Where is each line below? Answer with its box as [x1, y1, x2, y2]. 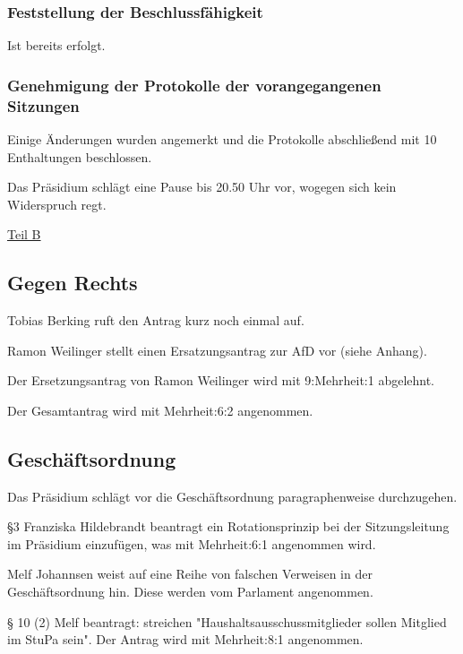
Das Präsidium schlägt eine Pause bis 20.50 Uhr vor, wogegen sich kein [7, 177, 397, 196]
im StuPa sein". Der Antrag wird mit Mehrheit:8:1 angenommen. [7, 630, 364, 649]
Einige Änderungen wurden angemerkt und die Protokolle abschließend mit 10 [7, 129, 437, 148]
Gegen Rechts [7, 269, 138, 297]
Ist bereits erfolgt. [7, 36, 106, 55]
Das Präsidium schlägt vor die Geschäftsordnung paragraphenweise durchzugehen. [7, 486, 458, 505]
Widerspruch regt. [7, 194, 107, 213]
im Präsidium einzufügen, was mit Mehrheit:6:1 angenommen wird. [7, 534, 376, 553]
